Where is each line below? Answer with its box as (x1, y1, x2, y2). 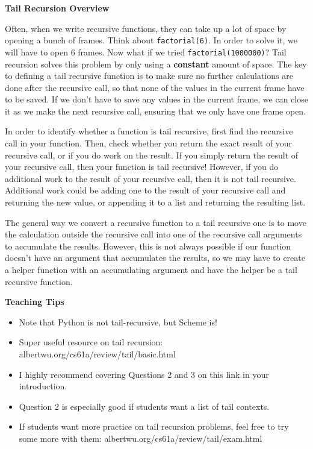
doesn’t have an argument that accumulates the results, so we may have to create (5, 251, 305, 264)
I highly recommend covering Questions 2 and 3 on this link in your (19, 368, 269, 380)
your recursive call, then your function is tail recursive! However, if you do (5, 160, 279, 173)
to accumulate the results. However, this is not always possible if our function (5, 239, 291, 252)
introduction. (19, 380, 67, 392)
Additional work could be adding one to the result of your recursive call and (5, 184, 286, 196)
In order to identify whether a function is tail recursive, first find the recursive (5, 125, 293, 137)
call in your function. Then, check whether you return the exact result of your (5, 137, 293, 149)
